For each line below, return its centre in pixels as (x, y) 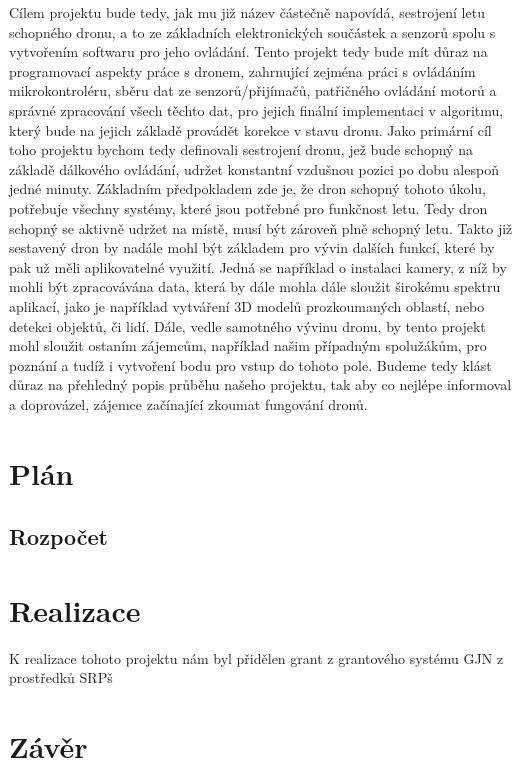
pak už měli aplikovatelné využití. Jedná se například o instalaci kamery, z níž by (258, 266)
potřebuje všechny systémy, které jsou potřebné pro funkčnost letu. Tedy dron (248, 207)
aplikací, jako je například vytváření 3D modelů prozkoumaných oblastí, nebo (247, 305)
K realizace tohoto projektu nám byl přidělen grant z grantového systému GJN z (256, 657)
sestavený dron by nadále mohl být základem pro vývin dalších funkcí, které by (252, 247)
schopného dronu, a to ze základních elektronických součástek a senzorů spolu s (252, 31)
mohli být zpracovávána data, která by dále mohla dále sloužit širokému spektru (255, 286)
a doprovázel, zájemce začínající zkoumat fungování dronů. (188, 403)
